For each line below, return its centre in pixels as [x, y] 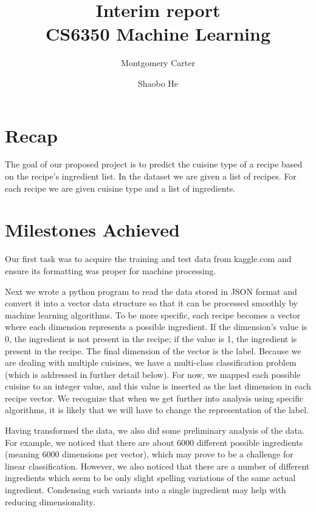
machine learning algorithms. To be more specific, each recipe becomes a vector [153, 315]
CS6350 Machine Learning [158, 34]
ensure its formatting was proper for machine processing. [111, 270]
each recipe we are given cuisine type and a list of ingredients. [120, 188]
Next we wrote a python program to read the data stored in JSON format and [151, 291]
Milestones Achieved [92, 230]
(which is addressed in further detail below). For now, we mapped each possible [153, 374]
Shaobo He [158, 83]
